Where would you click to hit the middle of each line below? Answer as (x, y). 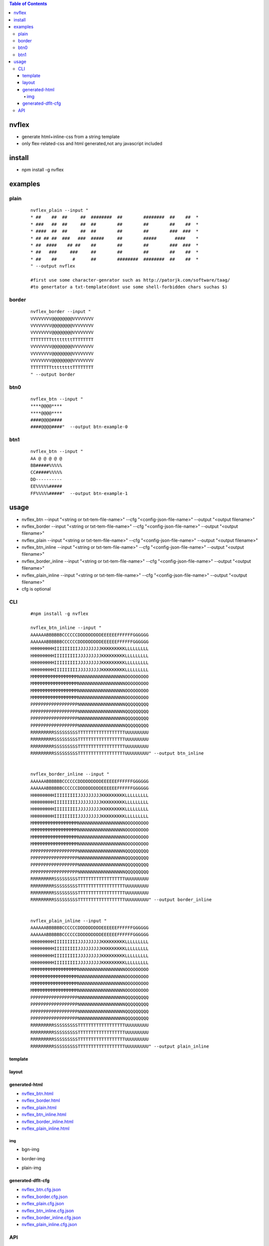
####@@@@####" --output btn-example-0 (79, 427)
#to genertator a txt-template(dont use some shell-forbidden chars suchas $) (129, 287)
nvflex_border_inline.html (48, 1121)
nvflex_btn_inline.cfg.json (48, 1211)
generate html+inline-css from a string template (71, 137)
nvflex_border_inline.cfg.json (51, 1218)
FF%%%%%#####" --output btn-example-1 (79, 493)
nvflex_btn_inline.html (44, 1114)
